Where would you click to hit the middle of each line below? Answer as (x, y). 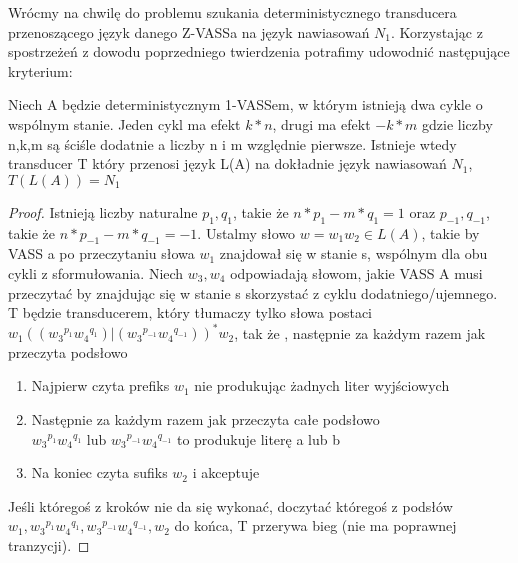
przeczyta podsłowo (68, 351)
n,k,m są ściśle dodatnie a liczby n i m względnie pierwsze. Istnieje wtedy (232, 143)
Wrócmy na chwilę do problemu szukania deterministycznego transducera (232, 12)
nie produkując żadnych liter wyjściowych (322, 385)
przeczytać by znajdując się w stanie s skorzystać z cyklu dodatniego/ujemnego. (253, 292)
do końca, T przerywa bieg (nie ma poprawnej (315, 525)
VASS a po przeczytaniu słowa (101, 253)
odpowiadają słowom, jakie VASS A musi (356, 272)
